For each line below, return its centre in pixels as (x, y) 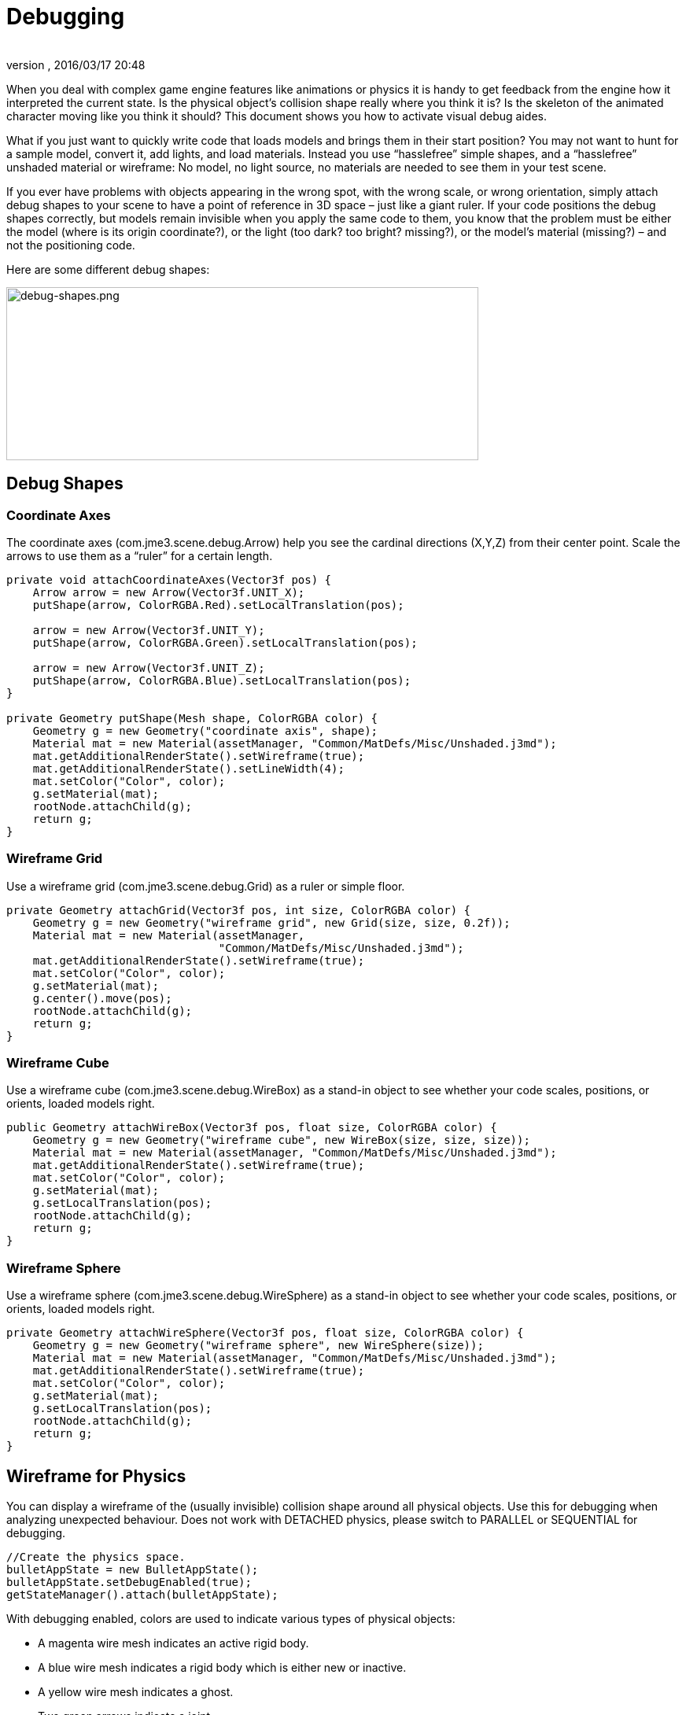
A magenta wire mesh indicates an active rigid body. (173, 1643)
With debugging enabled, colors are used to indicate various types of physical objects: (231, 1619)
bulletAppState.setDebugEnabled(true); (129, 1582)
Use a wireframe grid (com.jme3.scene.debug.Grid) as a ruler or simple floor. (206, 886)
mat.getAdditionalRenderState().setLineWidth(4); (188, 768)
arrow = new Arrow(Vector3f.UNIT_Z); (149, 668)
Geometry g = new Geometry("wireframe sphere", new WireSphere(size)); (258, 1346)
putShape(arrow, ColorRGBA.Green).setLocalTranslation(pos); (225, 642)
